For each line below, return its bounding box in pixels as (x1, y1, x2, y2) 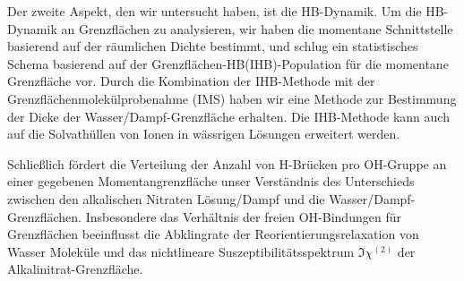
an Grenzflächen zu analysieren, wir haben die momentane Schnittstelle (61, 19, 453, 38)
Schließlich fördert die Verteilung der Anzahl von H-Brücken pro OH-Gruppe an (7, 154, 447, 173)
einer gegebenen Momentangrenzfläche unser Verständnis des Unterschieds (7, 172, 415, 191)
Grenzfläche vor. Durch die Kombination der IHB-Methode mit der (7, 72, 375, 90)
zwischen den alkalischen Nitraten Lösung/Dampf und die (7, 189, 325, 208)
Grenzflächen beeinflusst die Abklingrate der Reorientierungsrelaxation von (7, 225, 419, 243)
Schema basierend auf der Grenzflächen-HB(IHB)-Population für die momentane (7, 54, 449, 72)
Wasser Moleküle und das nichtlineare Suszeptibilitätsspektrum (7, 242, 355, 260)
